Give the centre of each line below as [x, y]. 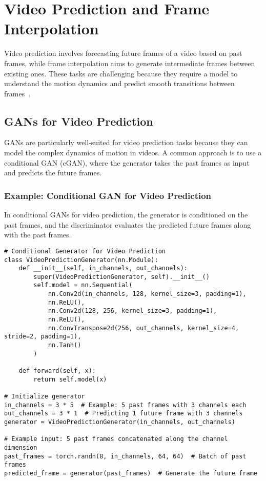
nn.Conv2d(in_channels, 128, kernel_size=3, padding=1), [147, 294]
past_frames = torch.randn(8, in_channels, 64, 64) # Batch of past [125, 456]
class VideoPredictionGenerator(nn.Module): [81, 260]
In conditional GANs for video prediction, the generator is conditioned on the [126, 215]
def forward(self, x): [57, 371]
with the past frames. [38, 235]
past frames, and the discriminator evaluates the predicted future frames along [128, 224]
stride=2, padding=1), [43, 337]
